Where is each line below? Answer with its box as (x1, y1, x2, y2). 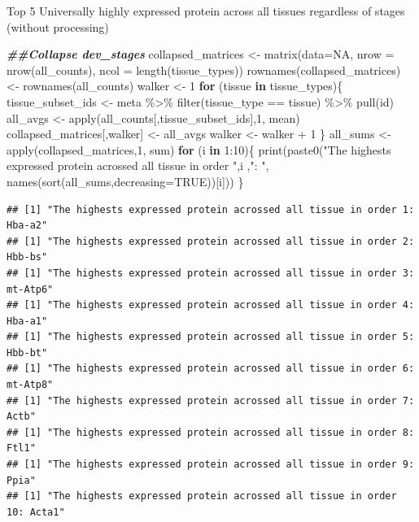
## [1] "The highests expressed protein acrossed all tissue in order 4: (7, 299, 415, 311)
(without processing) (7, 18, 109, 35)
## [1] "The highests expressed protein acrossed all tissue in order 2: (7, 235, 415, 247)
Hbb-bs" (7, 251, 48, 263)
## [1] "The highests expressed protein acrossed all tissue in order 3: (7, 267, 415, 279)
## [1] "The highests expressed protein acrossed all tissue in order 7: (7, 394, 415, 407)
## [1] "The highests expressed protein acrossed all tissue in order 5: (7, 331, 415, 343)
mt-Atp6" (7, 283, 54, 295)
